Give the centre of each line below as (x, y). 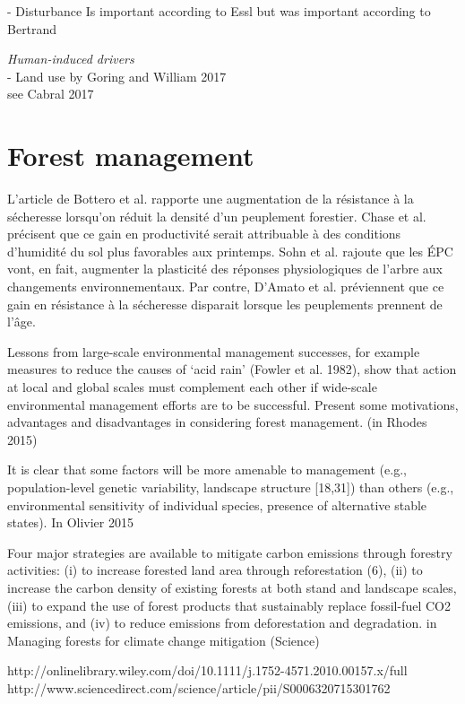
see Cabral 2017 (51, 94)
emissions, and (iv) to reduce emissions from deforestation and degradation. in (222, 623)
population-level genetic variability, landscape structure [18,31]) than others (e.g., (231, 487)
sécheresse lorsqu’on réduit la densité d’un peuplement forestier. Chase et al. (217, 216)
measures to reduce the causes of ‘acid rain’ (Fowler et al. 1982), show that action (232, 369)
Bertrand (32, 28)
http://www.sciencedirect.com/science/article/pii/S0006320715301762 (199, 687)
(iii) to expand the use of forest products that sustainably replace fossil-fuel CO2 (229, 605)
